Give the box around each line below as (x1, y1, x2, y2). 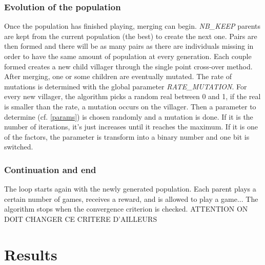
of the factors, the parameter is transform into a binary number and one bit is (4, 131, 250, 142)
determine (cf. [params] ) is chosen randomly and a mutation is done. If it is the (4, 111, 253, 122)
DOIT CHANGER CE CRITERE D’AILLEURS (4, 213, 157, 224)
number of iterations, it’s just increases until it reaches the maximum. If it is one (4, 121, 258, 132)
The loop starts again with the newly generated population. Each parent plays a (4, 183, 256, 194)
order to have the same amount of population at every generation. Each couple (4, 51, 252, 61)
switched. (4, 141, 33, 152)
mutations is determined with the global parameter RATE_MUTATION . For (4, 81, 247, 91)
